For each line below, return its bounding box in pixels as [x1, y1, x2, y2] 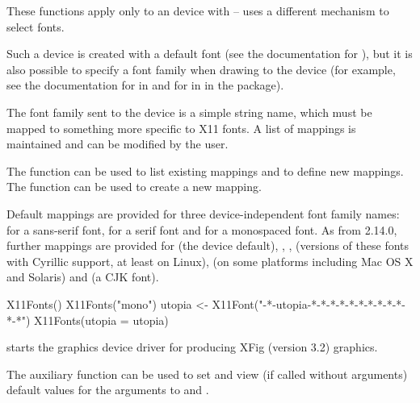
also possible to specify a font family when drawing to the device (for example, [6, 60, 396, 77]
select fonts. [6, 18, 65, 35]
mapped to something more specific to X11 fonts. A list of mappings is [6, 119, 356, 136]
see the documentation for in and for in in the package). [6, 77, 284, 93]
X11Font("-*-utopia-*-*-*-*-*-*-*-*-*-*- [212, 295, 405, 312]
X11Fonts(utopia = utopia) [34, 311, 169, 328]
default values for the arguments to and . [6, 381, 209, 398]
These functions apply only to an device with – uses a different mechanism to [6, 2, 389, 19]
